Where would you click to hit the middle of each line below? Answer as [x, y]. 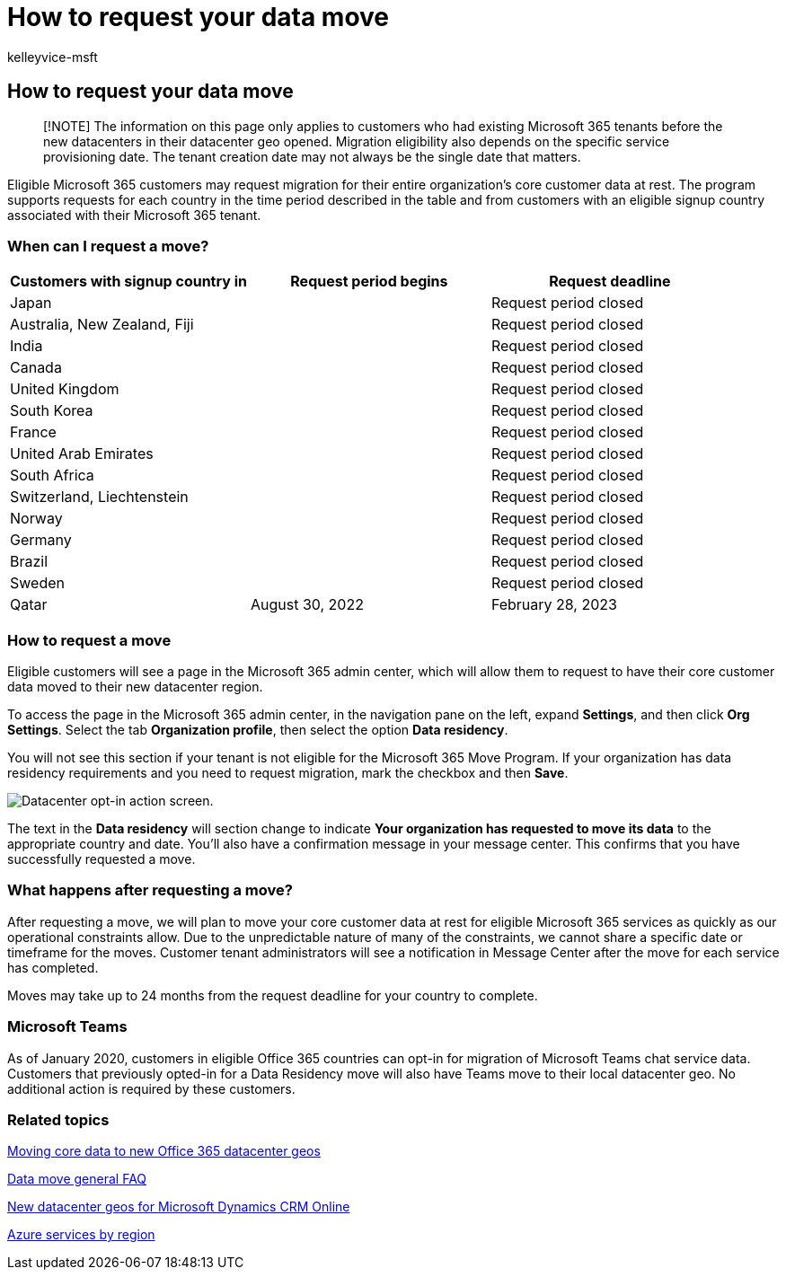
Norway [36, 519]
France [33, 432]
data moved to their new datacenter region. [135, 687]
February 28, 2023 [554, 605]
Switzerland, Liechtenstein [99, 497]
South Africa [52, 476]
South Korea [52, 411]
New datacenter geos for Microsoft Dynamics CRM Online [179, 1207]
